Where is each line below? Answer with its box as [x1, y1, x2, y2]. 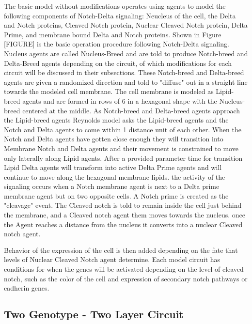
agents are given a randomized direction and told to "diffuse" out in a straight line [4, 77, 248, 87]
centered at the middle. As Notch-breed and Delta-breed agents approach [22, 105, 240, 115]
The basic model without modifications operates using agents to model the [4, 1, 226, 11]
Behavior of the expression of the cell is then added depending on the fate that [4, 245, 238, 255]
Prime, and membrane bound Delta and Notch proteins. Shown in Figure [4, 29, 221, 39]
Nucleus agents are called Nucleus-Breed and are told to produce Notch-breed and [4, 48, 248, 58]
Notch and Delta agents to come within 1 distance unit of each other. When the [4, 124, 241, 134]
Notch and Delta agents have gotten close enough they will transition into [4, 134, 223, 144]
